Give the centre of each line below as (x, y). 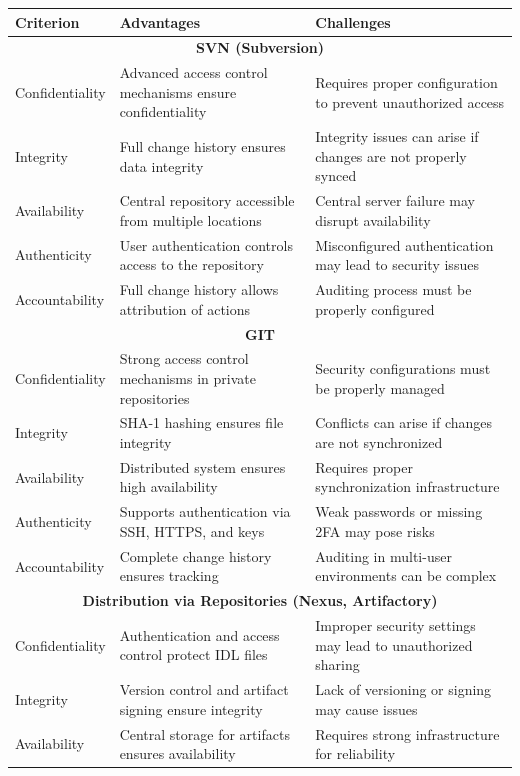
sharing (337, 664)
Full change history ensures (202, 146)
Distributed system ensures (202, 466)
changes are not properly (391, 155)
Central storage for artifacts (204, 733)
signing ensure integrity (191, 708)
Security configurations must (403, 368)
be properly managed (380, 387)
